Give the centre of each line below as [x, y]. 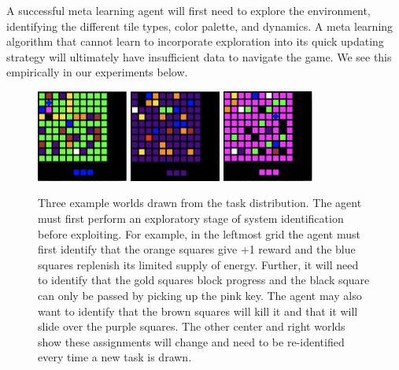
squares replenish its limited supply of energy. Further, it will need [198, 264]
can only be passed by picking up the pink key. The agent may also [200, 295]
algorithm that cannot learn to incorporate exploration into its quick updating [195, 41]
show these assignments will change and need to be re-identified [191, 341]
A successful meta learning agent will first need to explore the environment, [188, 10]
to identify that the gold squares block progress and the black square [204, 280]
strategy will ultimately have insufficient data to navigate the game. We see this [199, 56]
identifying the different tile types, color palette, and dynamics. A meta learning [200, 26]
